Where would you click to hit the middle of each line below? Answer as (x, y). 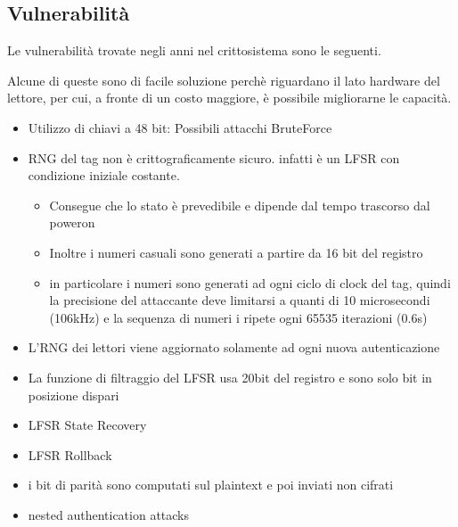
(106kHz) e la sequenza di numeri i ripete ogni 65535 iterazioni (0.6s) (238, 317)
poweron (72, 222)
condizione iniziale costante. (104, 175)
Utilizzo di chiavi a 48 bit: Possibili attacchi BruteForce (180, 127)
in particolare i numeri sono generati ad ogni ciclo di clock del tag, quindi (250, 282)
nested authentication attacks (109, 514)
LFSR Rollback (70, 454)
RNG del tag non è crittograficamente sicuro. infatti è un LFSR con (214, 157)
